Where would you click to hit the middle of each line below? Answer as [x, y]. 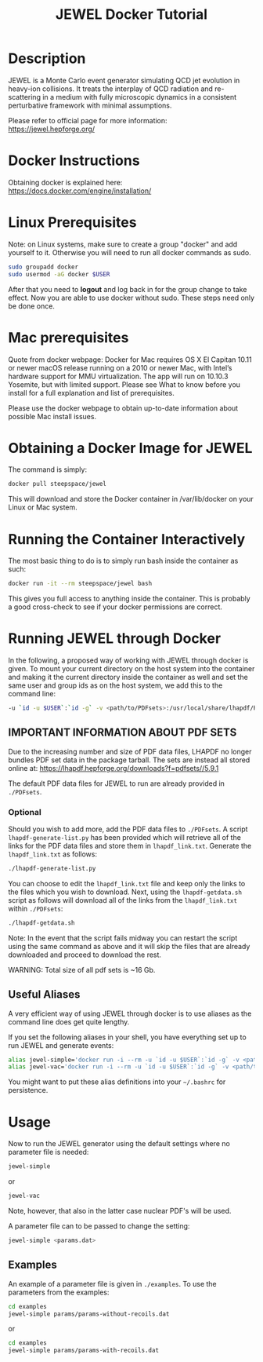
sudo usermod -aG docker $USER [59, 274]
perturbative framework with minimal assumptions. [90, 105]
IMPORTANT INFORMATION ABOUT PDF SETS [122, 733]
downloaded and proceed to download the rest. [85, 955]
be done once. [31, 306]
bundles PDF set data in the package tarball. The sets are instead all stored [129, 760]
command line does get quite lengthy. [69, 1021]
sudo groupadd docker [43, 267]
